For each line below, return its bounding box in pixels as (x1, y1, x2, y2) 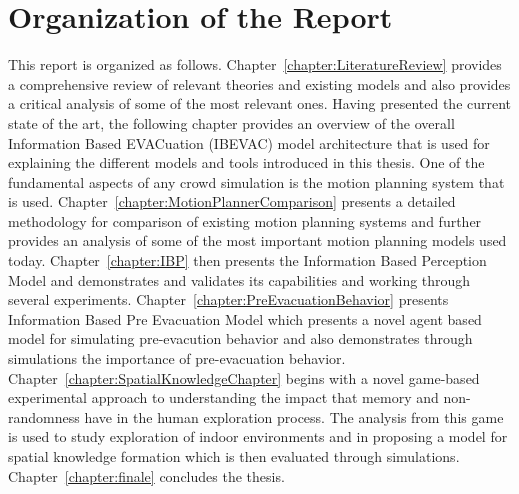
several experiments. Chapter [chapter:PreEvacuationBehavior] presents (8, 289, 449, 310)
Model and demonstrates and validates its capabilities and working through (8, 269, 471, 290)
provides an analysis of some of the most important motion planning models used (8, 230, 507, 251)
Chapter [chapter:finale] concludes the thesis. (8, 465, 285, 486)
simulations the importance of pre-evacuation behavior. (8, 348, 346, 369)
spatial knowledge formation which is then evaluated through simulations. (8, 446, 460, 466)
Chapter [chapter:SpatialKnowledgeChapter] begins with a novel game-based (8, 367, 480, 388)
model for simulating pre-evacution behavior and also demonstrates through (8, 328, 473, 349)
